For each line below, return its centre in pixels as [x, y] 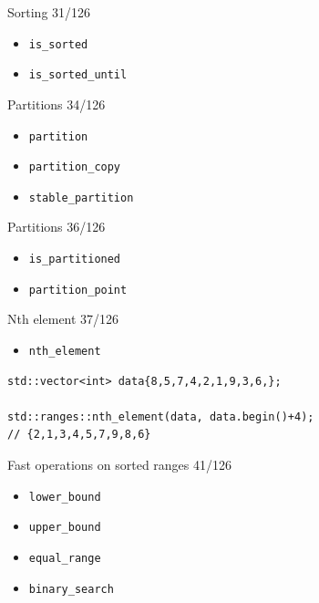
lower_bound [65, 497]
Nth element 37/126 [63, 319]
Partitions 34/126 [57, 104]
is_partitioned [75, 260]
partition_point [78, 290]
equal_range [65, 558]
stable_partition [81, 198]
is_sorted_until [78, 75]
